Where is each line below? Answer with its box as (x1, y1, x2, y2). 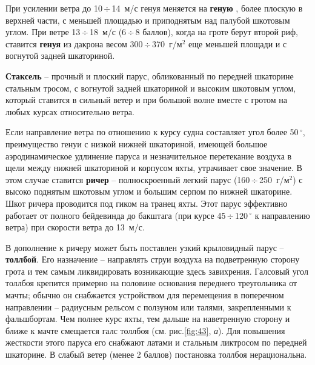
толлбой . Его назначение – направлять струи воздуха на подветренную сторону (5, 253, 300, 266)
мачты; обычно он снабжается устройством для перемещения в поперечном (5, 289, 284, 301)
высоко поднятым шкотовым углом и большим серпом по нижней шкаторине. (5, 185, 293, 198)
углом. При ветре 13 (5, 25, 81, 38)
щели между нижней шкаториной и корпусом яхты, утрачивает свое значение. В (5, 161, 302, 174)
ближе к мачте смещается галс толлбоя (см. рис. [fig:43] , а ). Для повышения (5, 324, 285, 337)
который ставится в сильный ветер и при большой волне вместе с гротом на (5, 93, 288, 106)
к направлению (254, 209, 310, 221)
